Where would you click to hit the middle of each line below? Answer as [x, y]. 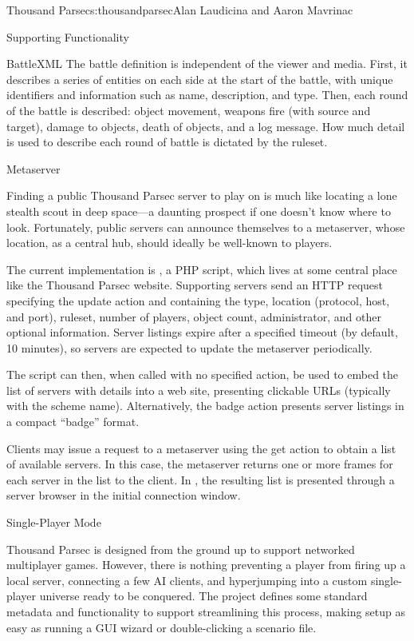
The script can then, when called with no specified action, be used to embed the [203, 374]
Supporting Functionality [68, 36]
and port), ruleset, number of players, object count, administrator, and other [194, 316]
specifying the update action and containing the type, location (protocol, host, [198, 300]
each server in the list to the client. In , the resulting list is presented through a [201, 479]
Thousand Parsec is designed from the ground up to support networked [181, 549]
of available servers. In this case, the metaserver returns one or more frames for [200, 464]
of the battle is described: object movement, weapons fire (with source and [189, 110]
